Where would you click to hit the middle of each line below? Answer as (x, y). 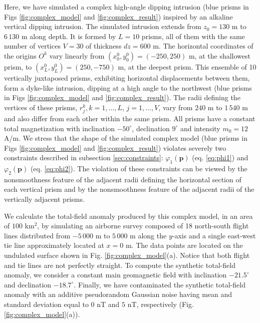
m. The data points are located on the (184, 245)
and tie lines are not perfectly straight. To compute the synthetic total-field (120, 265)
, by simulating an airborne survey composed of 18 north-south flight (143, 226)
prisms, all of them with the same (193, 36)
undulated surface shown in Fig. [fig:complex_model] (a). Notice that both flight (127, 255)
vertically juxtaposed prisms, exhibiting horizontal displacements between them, (127, 77)
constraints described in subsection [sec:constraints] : (84, 157)
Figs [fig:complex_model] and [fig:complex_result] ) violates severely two (115, 147)
